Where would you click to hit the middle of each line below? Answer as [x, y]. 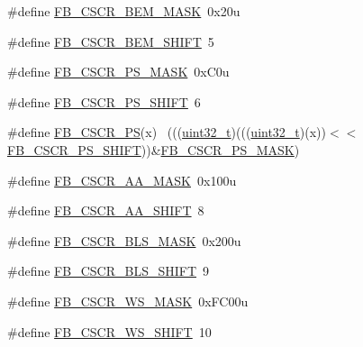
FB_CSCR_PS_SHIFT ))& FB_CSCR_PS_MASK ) [154, 149]
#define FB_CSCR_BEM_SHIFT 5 [111, 41]
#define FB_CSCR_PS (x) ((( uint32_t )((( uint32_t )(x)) [167, 132]
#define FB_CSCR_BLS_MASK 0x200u [124, 240]
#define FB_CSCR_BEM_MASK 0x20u [124, 11]
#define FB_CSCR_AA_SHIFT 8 [106, 210]
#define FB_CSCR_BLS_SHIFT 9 [109, 271]
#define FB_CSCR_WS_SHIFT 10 [109, 331]
